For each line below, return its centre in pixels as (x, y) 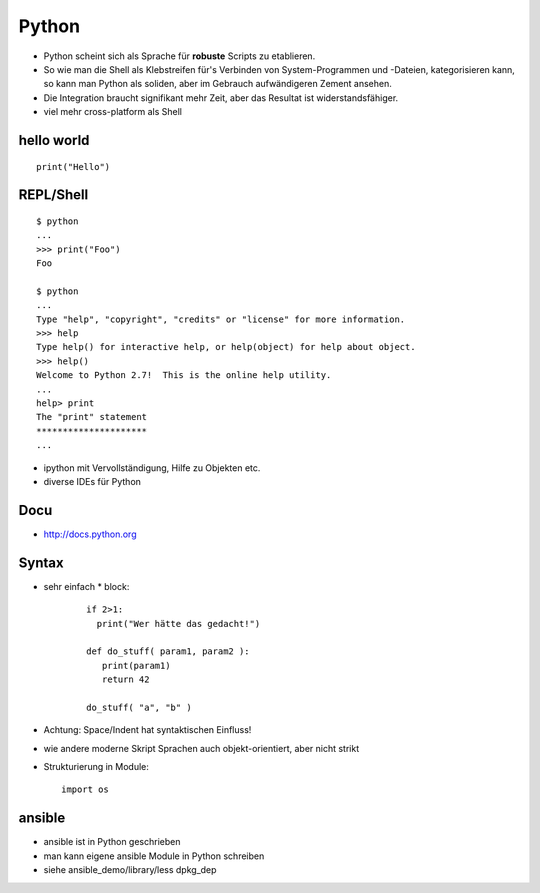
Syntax (41, 562)
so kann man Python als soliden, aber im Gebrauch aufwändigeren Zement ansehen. (217, 84)
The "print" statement (92, 417)
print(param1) (136, 665)
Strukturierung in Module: (96, 767)
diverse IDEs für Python (92, 481)
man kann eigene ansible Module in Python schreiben (154, 856)
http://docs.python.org (90, 534)
